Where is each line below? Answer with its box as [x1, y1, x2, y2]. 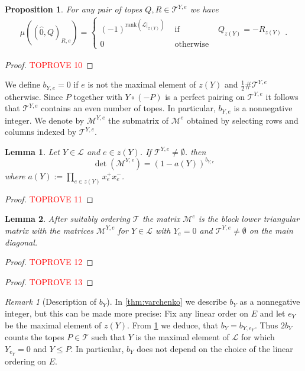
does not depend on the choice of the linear [137, 343, 293, 354]
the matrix [142, 212, 180, 225]
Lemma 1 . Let [5, 145, 60, 157]
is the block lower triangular [198, 212, 300, 225]
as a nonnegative [239, 295, 300, 308]
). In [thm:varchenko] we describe [106, 295, 227, 308]
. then [184, 145, 206, 157]
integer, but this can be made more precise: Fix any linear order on [5, 307, 249, 319]
